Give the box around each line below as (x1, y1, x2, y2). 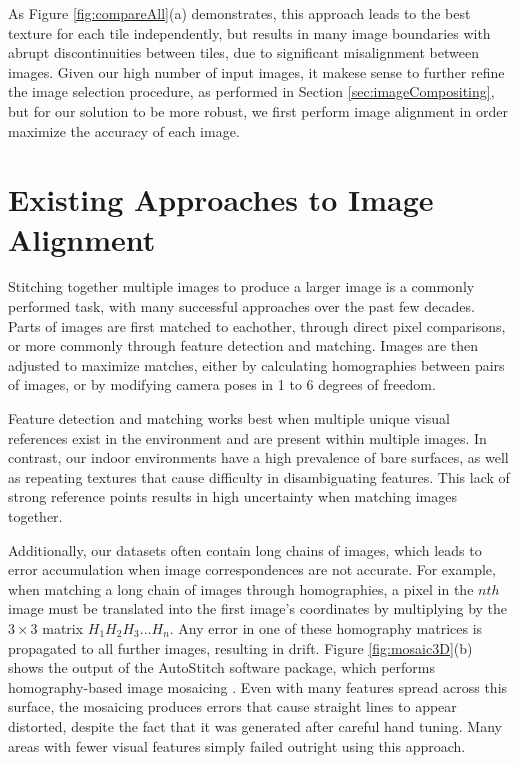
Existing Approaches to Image (8, 179, 434, 220)
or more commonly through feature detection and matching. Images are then (8, 335, 479, 356)
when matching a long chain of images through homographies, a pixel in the (8, 578, 474, 599)
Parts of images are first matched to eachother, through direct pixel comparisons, (8, 315, 506, 336)
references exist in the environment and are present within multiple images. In (8, 427, 487, 448)
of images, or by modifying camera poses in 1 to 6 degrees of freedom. (8, 374, 436, 395)
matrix (42, 617, 84, 638)
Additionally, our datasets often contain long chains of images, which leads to (8, 539, 482, 560)
